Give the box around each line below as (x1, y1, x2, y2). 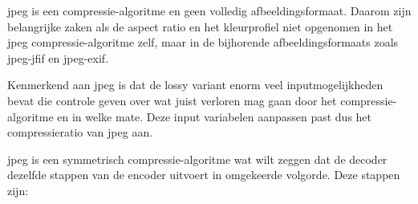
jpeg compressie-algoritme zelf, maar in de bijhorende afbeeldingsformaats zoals (7, 34, 399, 51)
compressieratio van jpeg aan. (7, 124, 153, 141)
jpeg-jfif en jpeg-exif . (7, 49, 109, 66)
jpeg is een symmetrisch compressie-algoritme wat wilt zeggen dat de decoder (7, 150, 388, 167)
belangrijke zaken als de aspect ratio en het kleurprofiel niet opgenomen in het (7, 18, 393, 35)
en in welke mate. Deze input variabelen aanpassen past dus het (57, 108, 372, 124)
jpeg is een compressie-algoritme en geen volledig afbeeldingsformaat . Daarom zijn (7, 2, 412, 18)
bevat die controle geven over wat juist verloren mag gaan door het (7, 92, 337, 108)
